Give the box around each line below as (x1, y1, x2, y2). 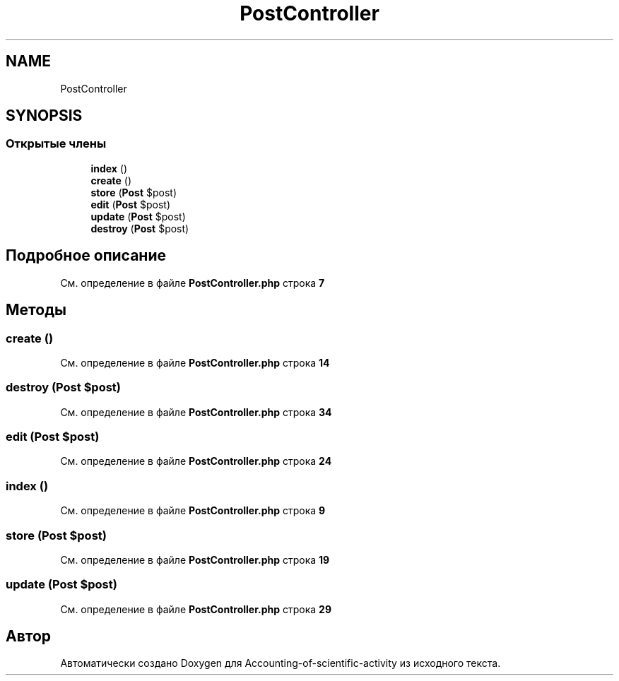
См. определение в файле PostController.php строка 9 (60, 504, 326, 517)
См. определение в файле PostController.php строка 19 (60, 553, 330, 566)
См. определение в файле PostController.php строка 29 (60, 603, 331, 615)
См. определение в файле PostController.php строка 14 (60, 356, 330, 369)
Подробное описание (6, 247, 166, 265)
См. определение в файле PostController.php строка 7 (60, 276, 325, 289)
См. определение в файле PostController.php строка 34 (60, 405, 332, 418)
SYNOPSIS (6, 107, 83, 125)
